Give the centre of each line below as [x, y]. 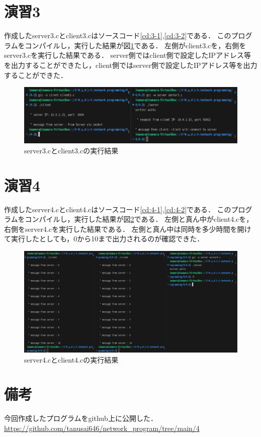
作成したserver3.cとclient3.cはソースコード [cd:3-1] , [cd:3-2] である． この [118, 35]
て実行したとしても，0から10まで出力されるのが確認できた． [104, 239]
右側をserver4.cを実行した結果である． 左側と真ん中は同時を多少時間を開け [128, 229]
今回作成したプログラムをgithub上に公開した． [81, 418]
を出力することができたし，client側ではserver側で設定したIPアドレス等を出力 [131, 65]
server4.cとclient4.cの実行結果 [71, 359]
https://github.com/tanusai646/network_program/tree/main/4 [102, 428]
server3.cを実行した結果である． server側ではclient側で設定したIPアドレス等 [128, 55]
